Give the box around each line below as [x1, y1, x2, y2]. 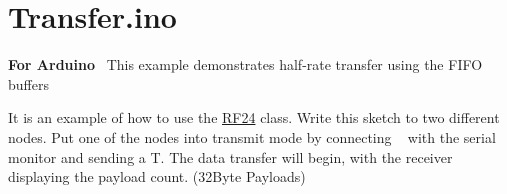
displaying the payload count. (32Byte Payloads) [8, 166, 306, 187]
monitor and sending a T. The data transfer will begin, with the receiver [8, 146, 453, 167]
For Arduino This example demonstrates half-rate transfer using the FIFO [8, 54, 483, 75]
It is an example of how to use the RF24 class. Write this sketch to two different [8, 107, 500, 128]
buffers [8, 73, 49, 94]
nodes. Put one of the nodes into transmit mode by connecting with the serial [8, 126, 496, 147]
